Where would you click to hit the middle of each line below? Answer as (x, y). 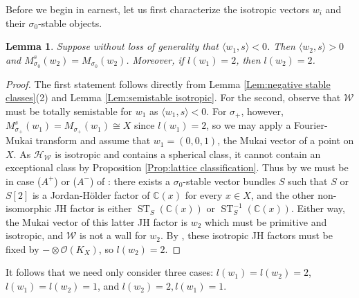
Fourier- (311, 125)
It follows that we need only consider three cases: (110, 272)
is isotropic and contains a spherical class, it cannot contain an (188, 154)
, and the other (283, 194)
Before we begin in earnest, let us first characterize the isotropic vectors (158, 9)
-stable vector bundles (229, 181)
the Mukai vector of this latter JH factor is (96, 221)
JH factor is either (93, 208)
